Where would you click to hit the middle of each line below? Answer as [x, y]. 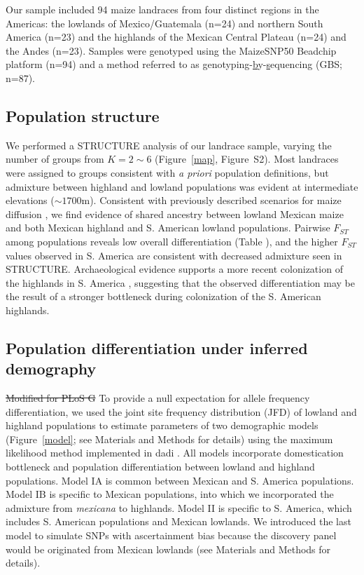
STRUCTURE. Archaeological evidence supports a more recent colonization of [174, 269]
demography [51, 368]
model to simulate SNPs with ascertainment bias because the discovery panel [171, 535]
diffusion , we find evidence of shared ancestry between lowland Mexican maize [175, 214]
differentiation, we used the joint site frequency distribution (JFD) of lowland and [181, 411]
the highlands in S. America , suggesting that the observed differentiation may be [180, 282]
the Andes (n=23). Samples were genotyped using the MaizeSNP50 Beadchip [171, 50]
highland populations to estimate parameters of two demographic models [162, 425]
